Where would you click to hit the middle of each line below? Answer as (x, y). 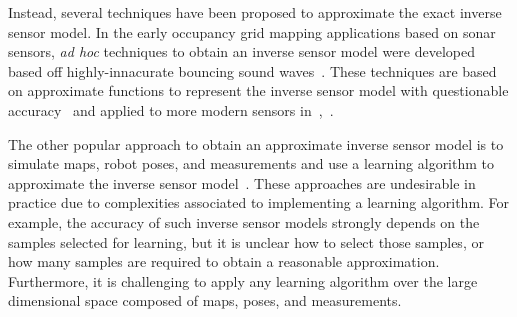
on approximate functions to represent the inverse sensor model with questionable (258, 90)
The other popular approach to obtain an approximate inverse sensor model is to (256, 143)
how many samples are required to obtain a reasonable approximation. (224, 261)
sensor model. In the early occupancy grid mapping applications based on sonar (252, 31)
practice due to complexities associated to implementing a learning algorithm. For (259, 202)
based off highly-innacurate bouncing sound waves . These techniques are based (252, 70)
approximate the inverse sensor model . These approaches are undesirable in (242, 182)
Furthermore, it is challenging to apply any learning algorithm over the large (243, 280)
